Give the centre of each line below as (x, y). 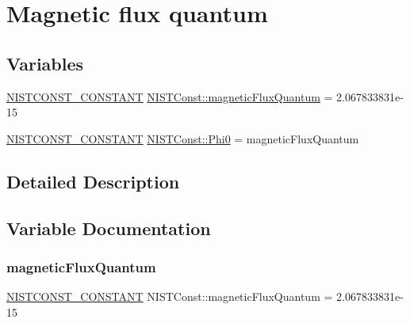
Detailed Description (93, 181)
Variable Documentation (109, 228)
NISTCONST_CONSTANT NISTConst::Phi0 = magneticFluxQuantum (183, 138)
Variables (45, 63)
